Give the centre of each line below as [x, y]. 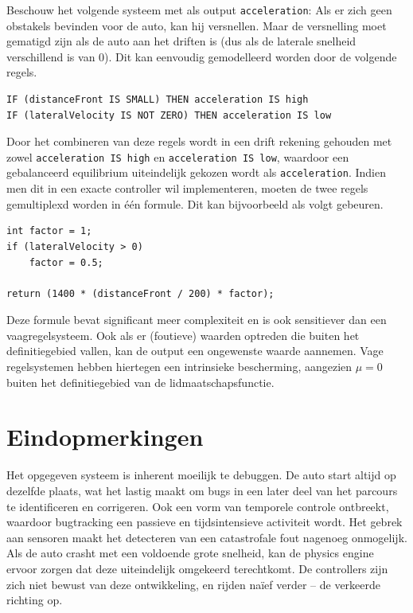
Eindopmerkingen [105, 437]
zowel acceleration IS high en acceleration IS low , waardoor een [178, 156]
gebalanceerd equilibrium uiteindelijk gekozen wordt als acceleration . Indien [196, 172]
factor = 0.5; [66, 262]
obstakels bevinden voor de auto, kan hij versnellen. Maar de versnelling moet [197, 25]
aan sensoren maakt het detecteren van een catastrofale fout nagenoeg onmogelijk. [207, 537]
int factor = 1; [49, 231]
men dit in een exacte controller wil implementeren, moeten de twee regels [187, 188]
